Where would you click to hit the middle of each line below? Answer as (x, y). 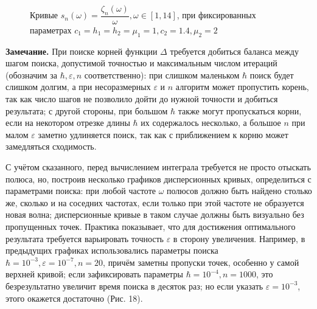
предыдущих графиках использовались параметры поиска (112, 250)
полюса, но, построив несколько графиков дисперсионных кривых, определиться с (158, 179)
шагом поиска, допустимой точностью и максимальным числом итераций (141, 63)
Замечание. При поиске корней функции (82, 51)
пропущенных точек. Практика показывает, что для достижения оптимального (151, 226)
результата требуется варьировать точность (85, 238)
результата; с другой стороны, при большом (87, 110)
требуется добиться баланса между (234, 51)
